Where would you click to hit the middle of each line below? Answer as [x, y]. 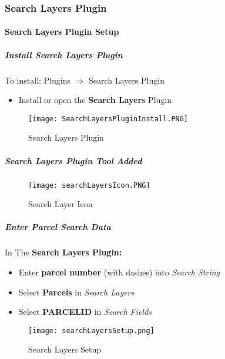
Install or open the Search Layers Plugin [95, 100]
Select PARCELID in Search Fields [85, 312]
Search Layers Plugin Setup [62, 31]
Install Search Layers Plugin [64, 54]
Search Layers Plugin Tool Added [73, 160]
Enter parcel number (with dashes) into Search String [119, 272]
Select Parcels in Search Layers [76, 292]
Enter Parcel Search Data [58, 227]
